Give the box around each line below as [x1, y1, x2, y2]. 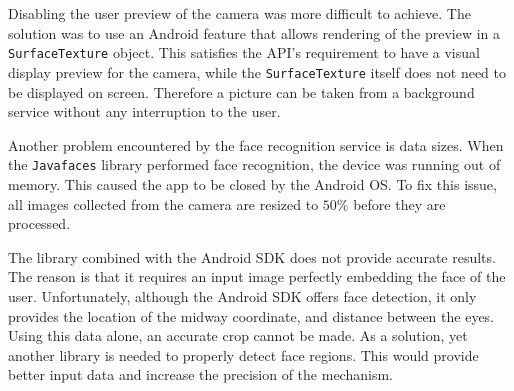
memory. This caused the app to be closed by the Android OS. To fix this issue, [8, 173, 497, 194]
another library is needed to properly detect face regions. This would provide [8, 344, 479, 365]
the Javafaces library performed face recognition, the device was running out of [8, 154, 501, 175]
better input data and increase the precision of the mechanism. [8, 364, 393, 385]
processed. [8, 213, 71, 234]
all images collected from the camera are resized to [8, 193, 319, 214]
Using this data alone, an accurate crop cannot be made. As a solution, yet [8, 325, 468, 346]
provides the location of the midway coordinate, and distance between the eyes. [8, 305, 495, 326]
